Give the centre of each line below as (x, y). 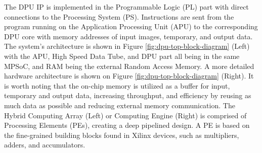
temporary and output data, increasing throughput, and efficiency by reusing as (128, 95)
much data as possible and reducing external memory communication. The (120, 105)
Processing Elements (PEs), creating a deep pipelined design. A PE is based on (127, 125)
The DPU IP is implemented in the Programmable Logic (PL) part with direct (126, 7)
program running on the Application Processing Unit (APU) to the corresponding (131, 26)
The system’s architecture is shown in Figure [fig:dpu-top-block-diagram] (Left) (127, 46)
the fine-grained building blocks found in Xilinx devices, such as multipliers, (122, 135)
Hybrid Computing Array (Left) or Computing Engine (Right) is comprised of (125, 115)
